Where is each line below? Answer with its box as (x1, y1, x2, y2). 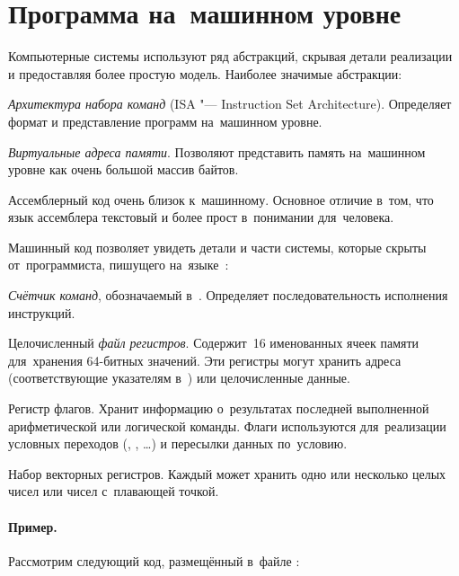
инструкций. (8, 303, 75, 322)
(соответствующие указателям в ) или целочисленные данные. (8, 368, 350, 387)
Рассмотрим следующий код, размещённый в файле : (8, 551, 300, 570)
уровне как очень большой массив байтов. (8, 160, 239, 179)
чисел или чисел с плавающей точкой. (8, 482, 219, 501)
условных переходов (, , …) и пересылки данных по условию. (8, 434, 348, 453)
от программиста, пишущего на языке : (8, 255, 229, 274)
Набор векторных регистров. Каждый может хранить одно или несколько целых (8, 464, 446, 483)
